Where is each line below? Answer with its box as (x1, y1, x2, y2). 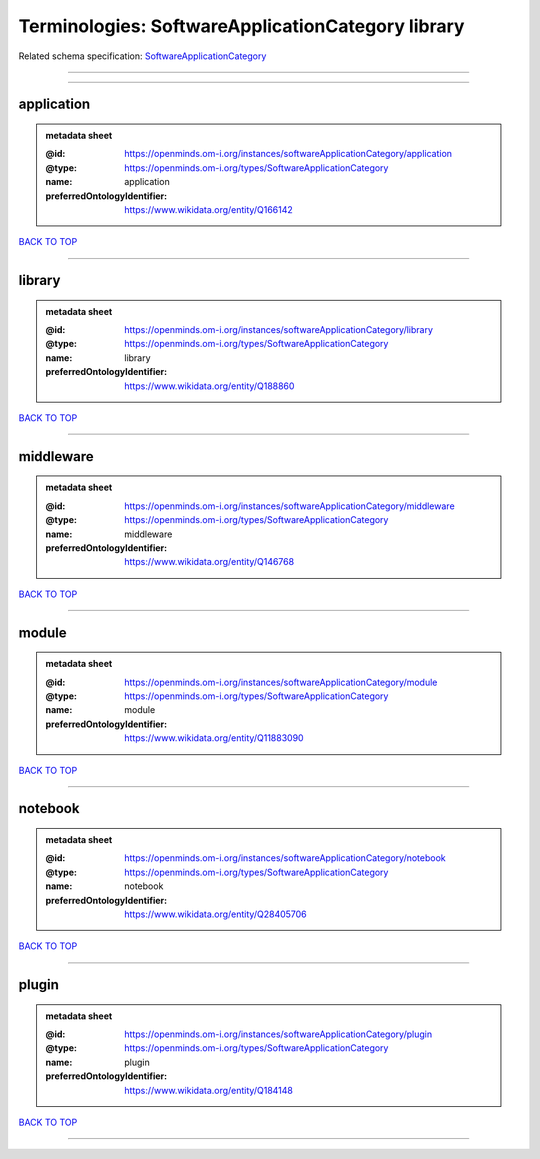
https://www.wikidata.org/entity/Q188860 (124, 380, 295, 392)
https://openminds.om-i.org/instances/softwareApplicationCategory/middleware (124, 500, 455, 512)
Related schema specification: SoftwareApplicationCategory (18, 50, 267, 62)
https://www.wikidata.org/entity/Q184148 (124, 1084, 294, 1096)
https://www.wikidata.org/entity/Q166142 (124, 203, 294, 215)
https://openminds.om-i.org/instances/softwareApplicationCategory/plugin (124, 1028, 433, 1040)
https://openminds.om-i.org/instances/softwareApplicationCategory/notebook (124, 852, 446, 864)
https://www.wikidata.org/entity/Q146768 (124, 556, 295, 568)
